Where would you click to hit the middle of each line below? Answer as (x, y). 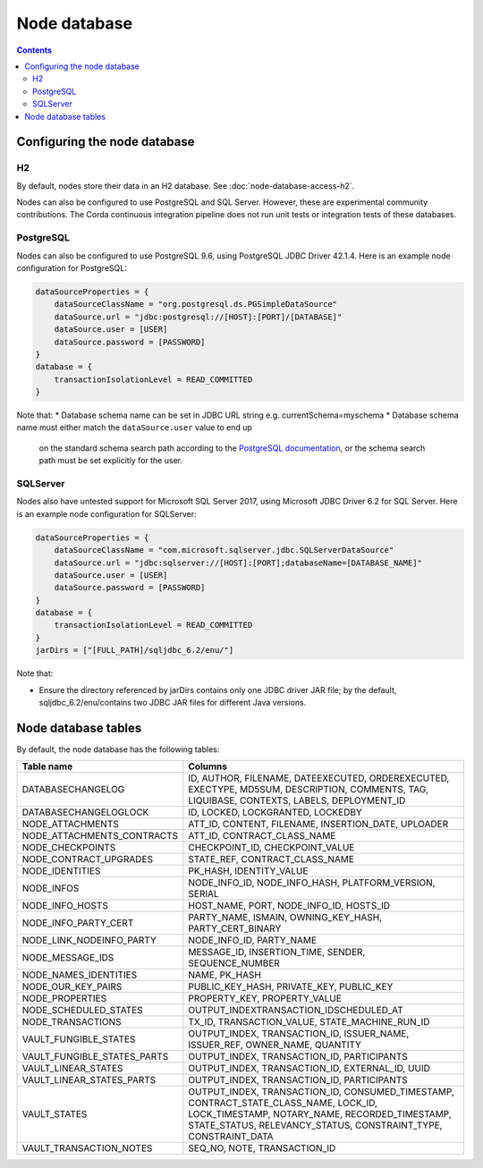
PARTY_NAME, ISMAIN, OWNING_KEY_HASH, (285, 918)
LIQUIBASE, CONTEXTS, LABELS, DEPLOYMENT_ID (297, 800)
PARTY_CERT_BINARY (235, 928)
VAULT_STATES (55, 1114)
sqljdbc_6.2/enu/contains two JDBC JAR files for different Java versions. (173, 703)
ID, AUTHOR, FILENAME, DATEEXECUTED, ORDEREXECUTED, (319, 778)
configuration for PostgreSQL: (72, 267)
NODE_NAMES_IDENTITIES (80, 975)
